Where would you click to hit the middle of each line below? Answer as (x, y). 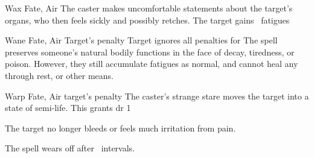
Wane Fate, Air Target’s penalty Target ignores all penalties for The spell (141, 40)
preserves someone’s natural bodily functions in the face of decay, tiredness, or (150, 52)
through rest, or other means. (59, 75)
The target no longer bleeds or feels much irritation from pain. (120, 128)
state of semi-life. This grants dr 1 (68, 108)
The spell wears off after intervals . (70, 148)
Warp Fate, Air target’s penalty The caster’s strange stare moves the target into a (157, 96)
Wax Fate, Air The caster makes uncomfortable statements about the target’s (149, 8)
